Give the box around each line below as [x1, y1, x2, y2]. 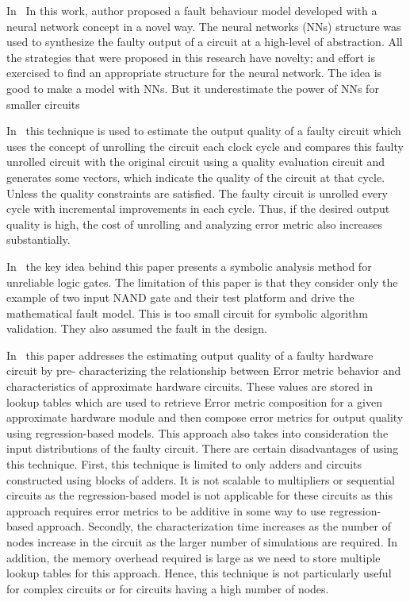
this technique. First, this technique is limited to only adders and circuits [6, 456, 362, 473]
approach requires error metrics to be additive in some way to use [6, 502, 326, 519]
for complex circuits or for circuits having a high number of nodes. [6, 580, 329, 596]
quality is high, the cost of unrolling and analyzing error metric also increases [6, 215, 382, 232]
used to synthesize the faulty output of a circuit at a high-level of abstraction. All [6, 33, 403, 50]
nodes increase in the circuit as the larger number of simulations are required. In [6, 534, 398, 550]
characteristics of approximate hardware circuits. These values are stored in [6, 378, 373, 395]
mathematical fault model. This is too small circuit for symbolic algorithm [6, 304, 368, 321]
